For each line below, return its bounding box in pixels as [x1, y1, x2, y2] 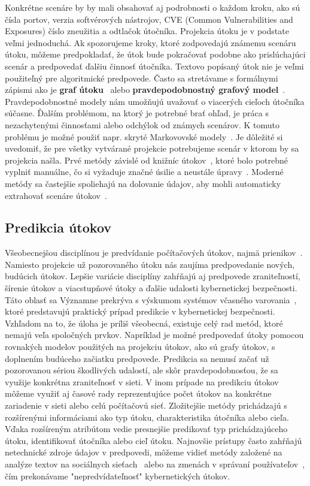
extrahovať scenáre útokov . [5, 189, 107, 201]
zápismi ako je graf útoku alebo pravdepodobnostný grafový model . [5, 83, 285, 96]
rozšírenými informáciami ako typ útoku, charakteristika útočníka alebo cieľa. [5, 410, 289, 423]
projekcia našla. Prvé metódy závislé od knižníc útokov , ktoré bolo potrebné [5, 153, 288, 166]
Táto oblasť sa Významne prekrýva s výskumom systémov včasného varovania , [5, 293, 297, 306]
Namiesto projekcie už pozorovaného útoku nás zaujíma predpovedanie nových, [5, 258, 295, 270]
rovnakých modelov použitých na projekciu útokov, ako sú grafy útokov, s [5, 340, 275, 353]
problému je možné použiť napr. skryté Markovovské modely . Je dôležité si [5, 130, 283, 143]
